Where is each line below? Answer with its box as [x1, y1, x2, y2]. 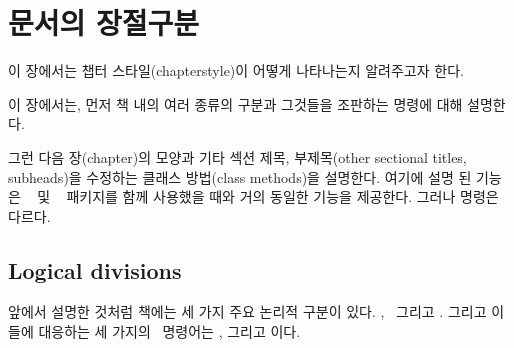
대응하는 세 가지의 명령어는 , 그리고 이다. [38, 321, 301, 342]
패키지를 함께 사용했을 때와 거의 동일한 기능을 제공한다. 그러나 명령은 [66, 186, 499, 207]
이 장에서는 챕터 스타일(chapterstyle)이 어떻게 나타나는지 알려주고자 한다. [8, 60, 464, 81]
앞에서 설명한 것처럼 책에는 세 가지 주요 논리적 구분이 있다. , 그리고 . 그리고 [8, 301, 487, 322]
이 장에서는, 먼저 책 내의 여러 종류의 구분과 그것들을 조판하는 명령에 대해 [8, 93, 463, 114]
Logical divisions [8, 254, 182, 285]
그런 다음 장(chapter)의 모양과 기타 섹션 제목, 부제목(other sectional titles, [8, 146, 467, 167]
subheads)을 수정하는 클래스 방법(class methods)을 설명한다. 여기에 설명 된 [8, 166, 472, 187]
